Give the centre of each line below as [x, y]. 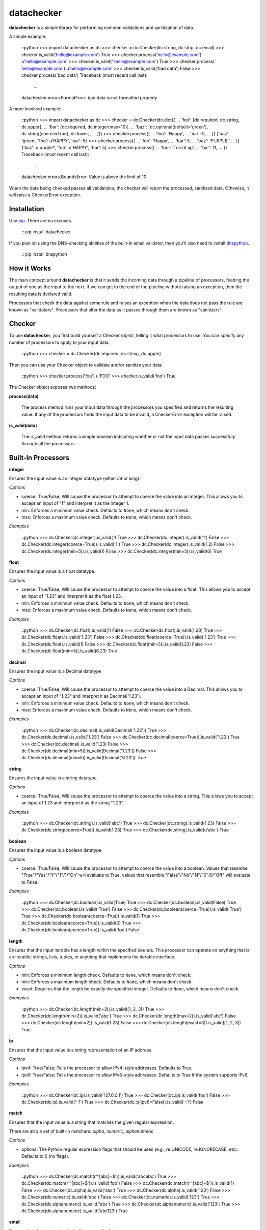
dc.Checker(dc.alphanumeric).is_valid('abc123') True [75, 1211]
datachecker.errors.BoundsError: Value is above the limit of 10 [84, 177]
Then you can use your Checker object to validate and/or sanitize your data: [86, 365]
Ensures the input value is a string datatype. [53, 778]
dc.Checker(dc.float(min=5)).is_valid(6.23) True [69, 651]
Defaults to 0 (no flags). [45, 1156]
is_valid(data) [23, 425]
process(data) [24, 396]
